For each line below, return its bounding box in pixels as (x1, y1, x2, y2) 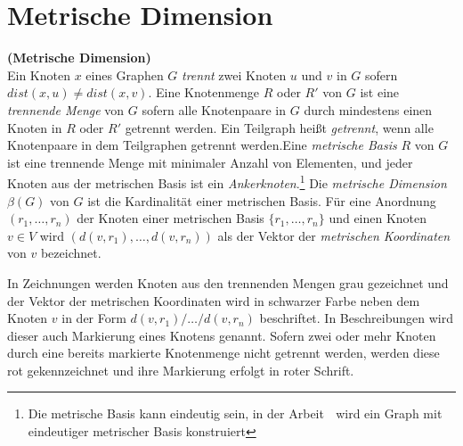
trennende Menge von (7, 100, 125, 119)
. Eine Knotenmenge (148, 83, 260, 102)
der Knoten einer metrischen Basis (77, 209, 264, 227)
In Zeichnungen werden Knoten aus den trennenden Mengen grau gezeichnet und (7, 273, 449, 292)
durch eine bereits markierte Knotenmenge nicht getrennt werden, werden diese (7, 343, 440, 362)
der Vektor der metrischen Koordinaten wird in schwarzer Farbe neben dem (7, 291, 420, 310)
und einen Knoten (329, 209, 427, 227)
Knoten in (7, 118, 62, 136)
